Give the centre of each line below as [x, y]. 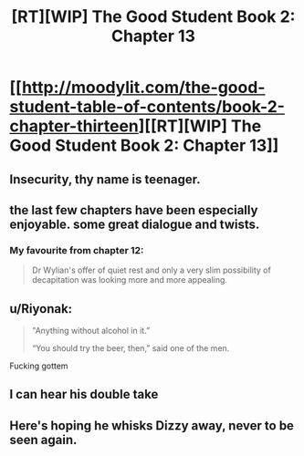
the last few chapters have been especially [134, 210]
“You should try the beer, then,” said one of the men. [131, 348]
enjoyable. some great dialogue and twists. [135, 224]
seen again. [43, 440]
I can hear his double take [84, 394]
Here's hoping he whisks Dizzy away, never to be [152, 425]
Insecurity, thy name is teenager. [105, 179]
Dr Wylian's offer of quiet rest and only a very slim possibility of [151, 270]
